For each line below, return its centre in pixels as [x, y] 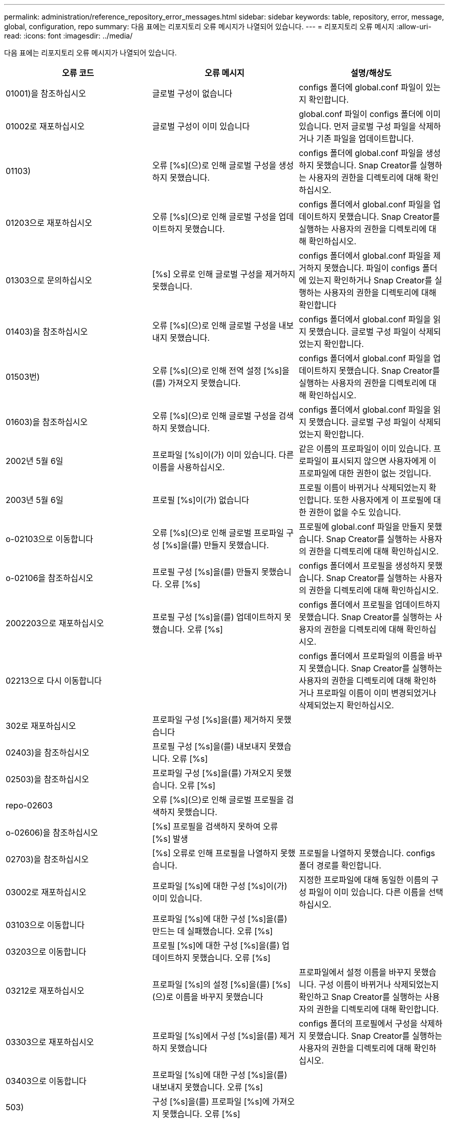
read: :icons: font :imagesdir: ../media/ [68, 36]
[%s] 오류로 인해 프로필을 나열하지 [215, 853]
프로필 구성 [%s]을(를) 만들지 [206, 572]
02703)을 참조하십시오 [47, 859]
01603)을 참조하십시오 [47, 422]
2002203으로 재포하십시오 [55, 623]
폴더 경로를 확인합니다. [340, 865]
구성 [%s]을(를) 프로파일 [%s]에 [211, 1101]
